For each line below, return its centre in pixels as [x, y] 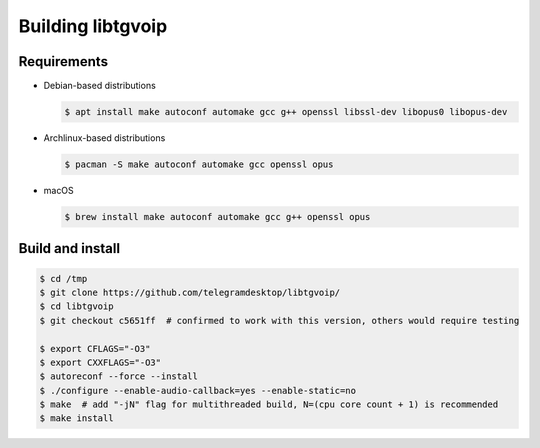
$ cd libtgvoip [76, 306]
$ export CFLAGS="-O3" [95, 348]
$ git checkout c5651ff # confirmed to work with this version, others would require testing [279, 320]
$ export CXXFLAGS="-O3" [100, 362]
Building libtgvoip [93, 26]
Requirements [63, 61]
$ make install [76, 418]
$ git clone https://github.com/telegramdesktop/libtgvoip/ [190, 292]
